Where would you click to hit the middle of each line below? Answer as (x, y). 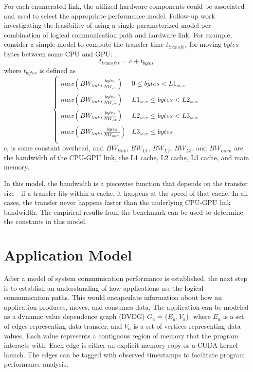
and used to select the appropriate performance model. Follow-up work (109, 15)
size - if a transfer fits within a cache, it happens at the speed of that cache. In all (126, 193)
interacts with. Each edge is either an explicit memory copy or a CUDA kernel (121, 345)
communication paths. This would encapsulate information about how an (113, 297)
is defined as (57, 70)
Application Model (68, 255)
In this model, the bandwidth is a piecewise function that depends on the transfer (126, 183)
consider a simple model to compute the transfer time (84, 44)
